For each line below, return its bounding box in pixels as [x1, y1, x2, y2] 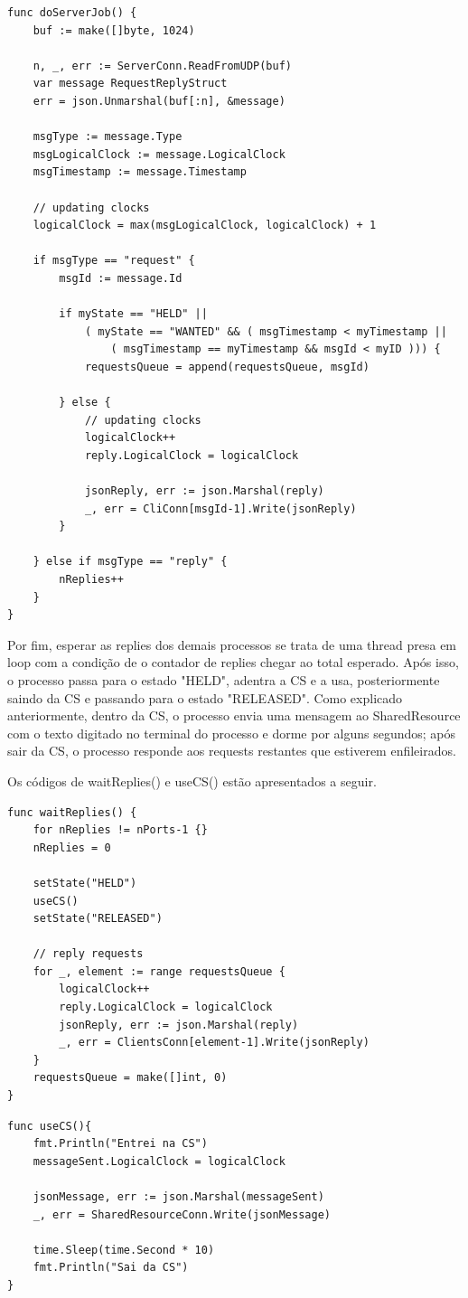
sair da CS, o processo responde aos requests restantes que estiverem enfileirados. [7, 741, 456, 760]
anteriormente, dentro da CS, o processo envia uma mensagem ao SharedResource [7, 706, 461, 725]
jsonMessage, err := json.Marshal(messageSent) [33, 1190, 324, 1203]
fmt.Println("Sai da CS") [33, 1261, 189, 1274]
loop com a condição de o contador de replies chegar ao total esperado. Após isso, [7, 653, 459, 672]
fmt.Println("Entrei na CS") [33, 1137, 208, 1151]
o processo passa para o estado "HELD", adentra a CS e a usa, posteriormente [7, 670, 440, 689]
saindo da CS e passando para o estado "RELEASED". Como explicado [7, 688, 403, 707]
